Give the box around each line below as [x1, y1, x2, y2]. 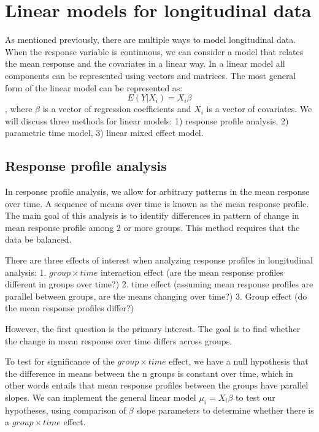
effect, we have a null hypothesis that [169, 355, 309, 368]
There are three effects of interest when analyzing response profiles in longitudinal [5, 254, 313, 267]
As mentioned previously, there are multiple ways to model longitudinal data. [5, 33, 296, 46]
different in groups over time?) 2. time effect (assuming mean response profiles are [5, 278, 313, 290]
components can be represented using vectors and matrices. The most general [5, 69, 296, 81]
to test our [236, 390, 275, 403]
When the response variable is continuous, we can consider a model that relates [5, 45, 304, 58]
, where [5, 102, 33, 115]
